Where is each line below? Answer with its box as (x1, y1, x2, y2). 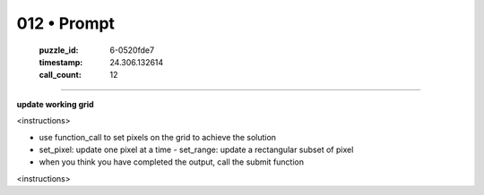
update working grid (16, 98, 94, 109)
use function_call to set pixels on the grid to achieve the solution (39, 131, 277, 142)
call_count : (39, 70, 82, 81)
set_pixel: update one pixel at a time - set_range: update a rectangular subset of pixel (39, 144, 354, 155)
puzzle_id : (39, 45, 79, 55)
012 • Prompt (16, 13, 116, 33)
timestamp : (39, 56, 83, 67)
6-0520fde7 (109, 45, 155, 55)
